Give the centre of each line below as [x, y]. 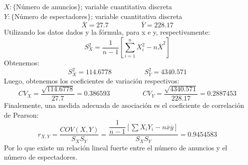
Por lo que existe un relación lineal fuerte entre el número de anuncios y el [116, 147]
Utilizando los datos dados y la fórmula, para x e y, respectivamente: [107, 32]
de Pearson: [21, 114]
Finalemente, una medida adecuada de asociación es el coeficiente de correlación [124, 105]
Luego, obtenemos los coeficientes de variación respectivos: [92, 80]
